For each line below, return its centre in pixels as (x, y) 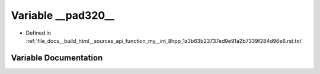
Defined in (39, 33)
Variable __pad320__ (63, 15)
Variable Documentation (57, 58)
